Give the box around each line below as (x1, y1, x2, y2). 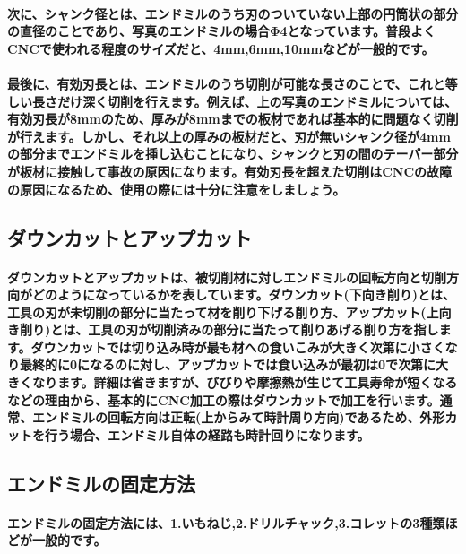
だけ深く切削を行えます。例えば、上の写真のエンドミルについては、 (56, 91, 457, 110)
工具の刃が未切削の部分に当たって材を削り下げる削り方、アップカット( (7, 302, 427, 321)
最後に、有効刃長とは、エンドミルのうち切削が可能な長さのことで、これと (7, 74, 445, 92)
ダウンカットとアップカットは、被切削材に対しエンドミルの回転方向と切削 (7, 267, 446, 286)
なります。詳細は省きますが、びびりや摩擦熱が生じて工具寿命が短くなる (31, 373, 458, 392)
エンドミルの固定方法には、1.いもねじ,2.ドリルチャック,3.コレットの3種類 (7, 513, 445, 532)
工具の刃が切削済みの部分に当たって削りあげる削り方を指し (88, 320, 439, 339)
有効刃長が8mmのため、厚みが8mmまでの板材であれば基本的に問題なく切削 (7, 109, 459, 128)
